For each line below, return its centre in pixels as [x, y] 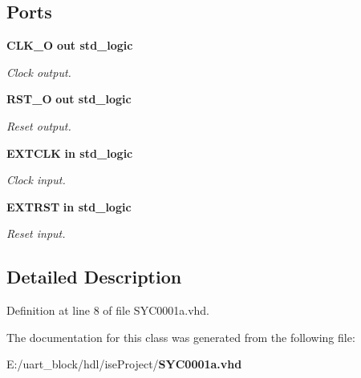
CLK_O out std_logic [70, 45]
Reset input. [36, 233]
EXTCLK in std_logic [70, 153]
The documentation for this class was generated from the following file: [181, 337]
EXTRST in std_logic [69, 206]
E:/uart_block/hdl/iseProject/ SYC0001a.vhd [124, 364]
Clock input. [36, 180]
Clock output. [39, 72]
